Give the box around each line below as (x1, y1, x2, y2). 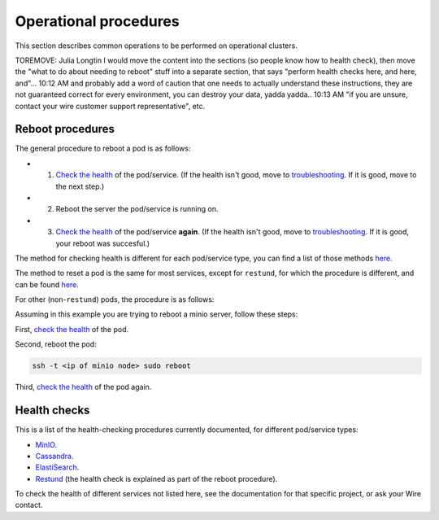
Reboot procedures (15, 122, 115, 136)
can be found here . (15, 279, 79, 289)
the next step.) (55, 181, 105, 191)
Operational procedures (15, 12, 180, 30)
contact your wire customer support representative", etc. (15, 101, 206, 111)
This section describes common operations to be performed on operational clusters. (15, 41, 298, 50)
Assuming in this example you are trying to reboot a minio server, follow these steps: (15, 309, 298, 319)
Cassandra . (35, 451, 74, 461)
